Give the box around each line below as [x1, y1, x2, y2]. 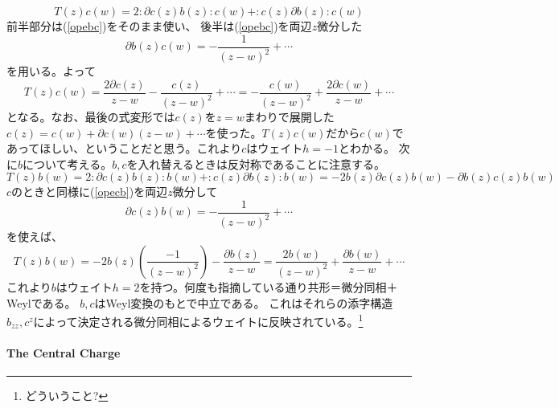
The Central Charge [6, 345, 121, 361]
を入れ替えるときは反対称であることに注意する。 [126, 155, 385, 172]
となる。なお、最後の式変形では [6, 108, 175, 124]
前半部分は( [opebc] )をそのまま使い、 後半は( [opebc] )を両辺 [6, 18, 312, 34]
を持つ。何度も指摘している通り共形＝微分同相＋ [139, 278, 398, 295]
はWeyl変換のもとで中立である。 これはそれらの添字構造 [94, 294, 393, 311]
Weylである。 [6, 294, 76, 311]
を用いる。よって [6, 63, 96, 79]
